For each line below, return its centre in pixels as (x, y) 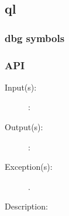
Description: (26, 206)
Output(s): (24, 127)
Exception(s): (29, 167)
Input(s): (21, 87)
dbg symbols (35, 38)
